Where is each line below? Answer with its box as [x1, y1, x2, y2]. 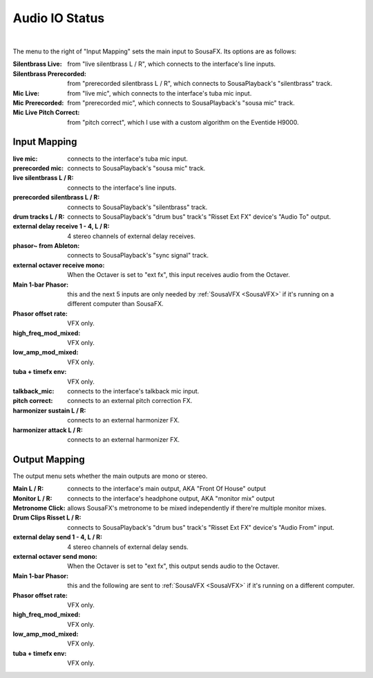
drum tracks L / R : [12, 212, 65, 221]
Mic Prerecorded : [12, 98, 64, 107]
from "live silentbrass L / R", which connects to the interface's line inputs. [67, 60, 276, 69]
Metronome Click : [12, 503, 66, 512]
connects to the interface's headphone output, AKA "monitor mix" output [67, 494, 275, 502]
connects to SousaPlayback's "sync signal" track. [67, 251, 209, 260]
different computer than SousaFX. [67, 300, 164, 308]
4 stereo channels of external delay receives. [67, 232, 196, 240]
